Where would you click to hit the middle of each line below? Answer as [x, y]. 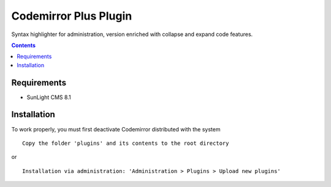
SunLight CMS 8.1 [49, 97]
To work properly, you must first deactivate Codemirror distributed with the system [116, 129]
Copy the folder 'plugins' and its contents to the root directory [126, 143]
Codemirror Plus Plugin [72, 16]
